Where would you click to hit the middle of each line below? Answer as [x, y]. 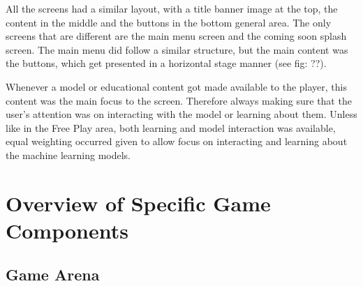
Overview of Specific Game [138, 203]
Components [67, 230]
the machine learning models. [68, 155]
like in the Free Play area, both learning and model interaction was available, [171, 127]
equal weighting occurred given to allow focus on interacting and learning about [177, 141]
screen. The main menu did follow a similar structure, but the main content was [177, 49]
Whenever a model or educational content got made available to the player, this [177, 86]
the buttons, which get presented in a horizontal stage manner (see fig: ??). [166, 63]
